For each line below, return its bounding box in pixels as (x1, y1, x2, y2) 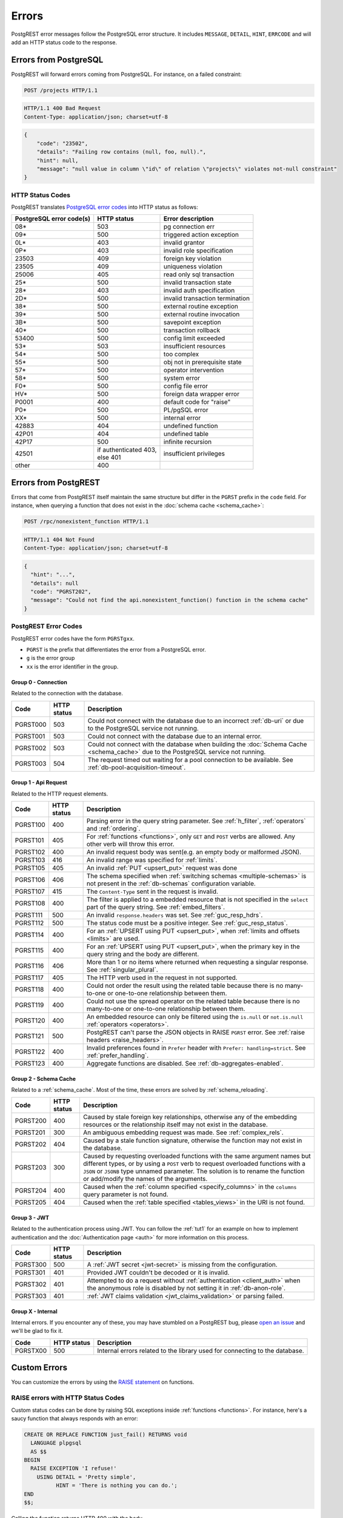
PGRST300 (15, 1261, 47, 1269)
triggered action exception (164, 231, 239, 239)
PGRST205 (15, 1198, 47, 1207)
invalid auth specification (164, 286, 235, 294)
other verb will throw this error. (86, 840, 175, 848)
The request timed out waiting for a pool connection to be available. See (87, 755, 293, 764)
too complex (164, 350, 199, 358)
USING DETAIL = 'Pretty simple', (36, 1473, 136, 1480)
